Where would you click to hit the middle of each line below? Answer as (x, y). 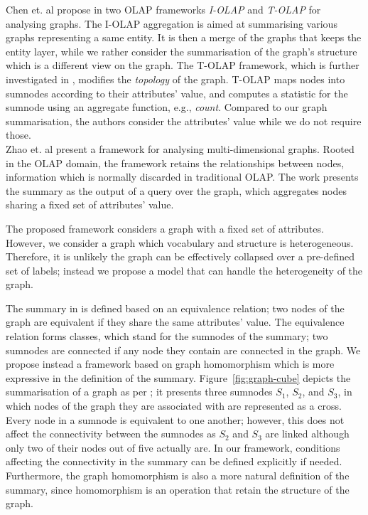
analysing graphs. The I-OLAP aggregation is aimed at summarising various (172, 23)
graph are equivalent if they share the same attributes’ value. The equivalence (175, 322)
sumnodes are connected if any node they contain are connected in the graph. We (183, 350)
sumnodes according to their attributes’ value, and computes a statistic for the (177, 93)
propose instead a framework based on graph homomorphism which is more (170, 364)
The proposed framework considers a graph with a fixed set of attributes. (165, 228)
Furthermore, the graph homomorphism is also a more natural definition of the (178, 475)
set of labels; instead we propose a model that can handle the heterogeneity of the (184, 270)
